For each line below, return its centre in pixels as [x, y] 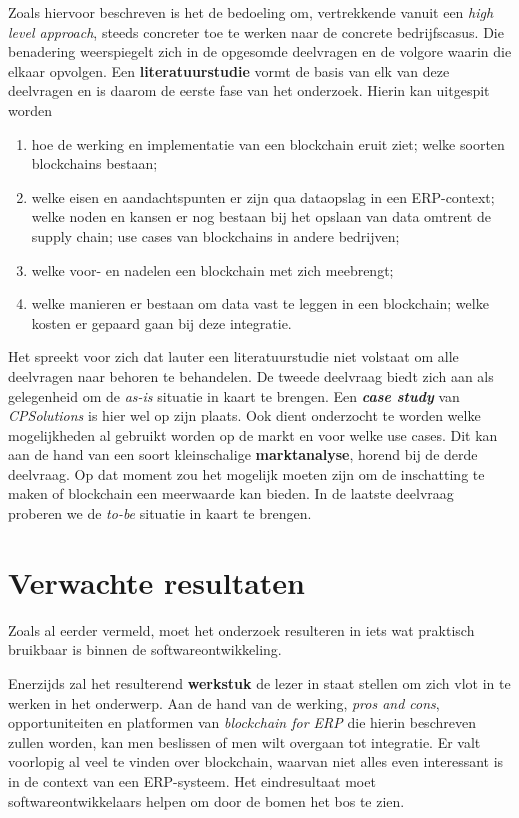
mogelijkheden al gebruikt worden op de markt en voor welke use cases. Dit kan [253, 434]
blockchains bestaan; [94, 163]
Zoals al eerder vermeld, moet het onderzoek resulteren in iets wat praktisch [241, 629]
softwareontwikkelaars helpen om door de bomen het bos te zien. [206, 800]
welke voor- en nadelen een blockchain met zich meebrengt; [212, 269]
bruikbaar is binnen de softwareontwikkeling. [145, 649]
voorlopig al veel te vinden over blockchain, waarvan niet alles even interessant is [256, 761]
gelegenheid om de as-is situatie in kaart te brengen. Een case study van [234, 395]
